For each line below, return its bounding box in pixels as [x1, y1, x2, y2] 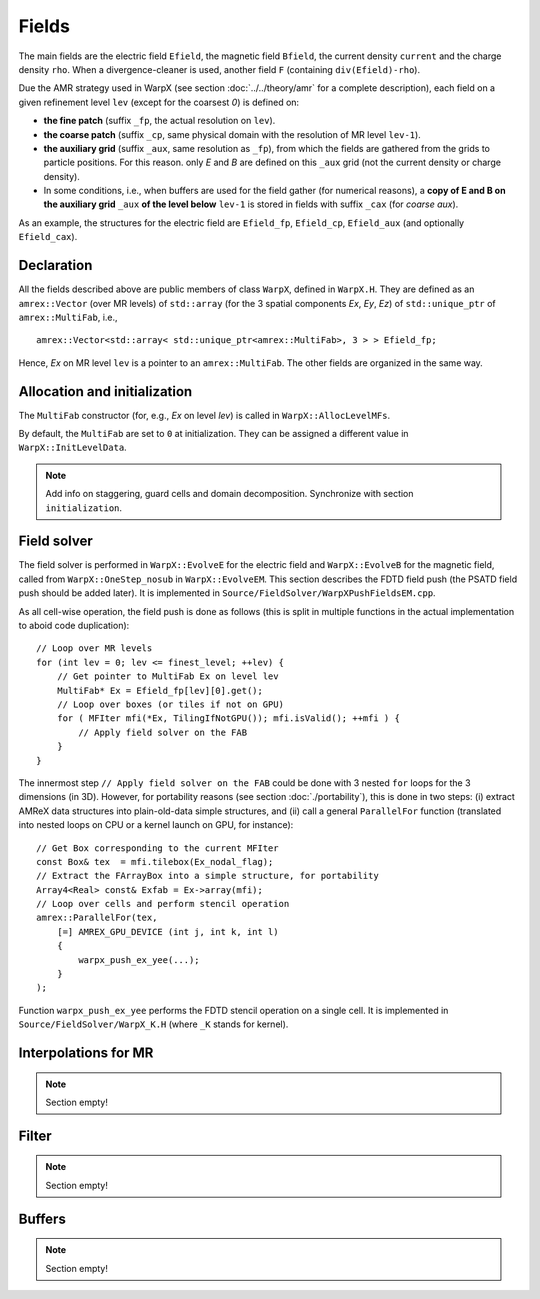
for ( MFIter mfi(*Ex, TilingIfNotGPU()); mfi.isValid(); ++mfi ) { [56, 713, 400, 724]
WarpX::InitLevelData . [18, 441, 127, 454]
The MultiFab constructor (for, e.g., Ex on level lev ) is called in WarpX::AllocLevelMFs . [18, 409, 390, 421]
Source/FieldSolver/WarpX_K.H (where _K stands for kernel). [18, 1018, 289, 1030]
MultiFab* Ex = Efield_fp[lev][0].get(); [56, 685, 264, 696]
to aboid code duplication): [18, 620, 130, 632]
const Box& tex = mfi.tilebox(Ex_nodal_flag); [36, 856, 274, 867]
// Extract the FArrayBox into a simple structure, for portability [36, 870, 379, 882]
